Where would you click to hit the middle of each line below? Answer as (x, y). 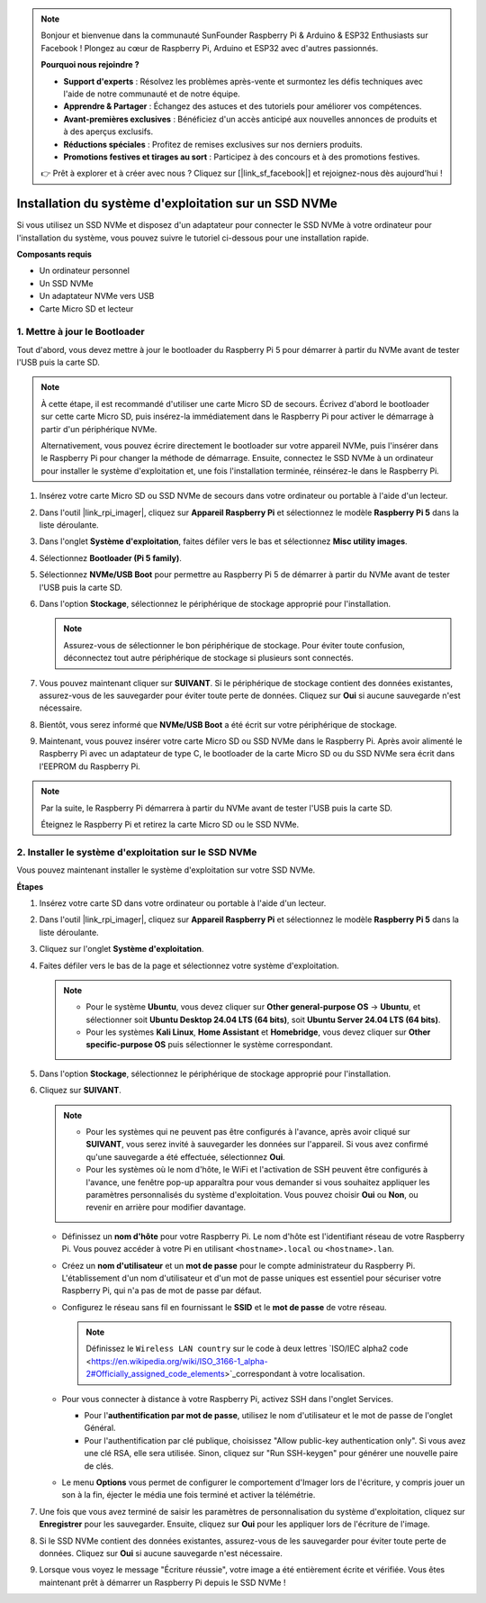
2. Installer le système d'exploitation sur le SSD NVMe (137, 852)
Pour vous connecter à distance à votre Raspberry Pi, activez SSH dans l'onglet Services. (227, 1399)
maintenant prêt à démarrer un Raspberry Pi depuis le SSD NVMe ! (162, 1582)
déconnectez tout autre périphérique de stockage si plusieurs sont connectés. (209, 658)
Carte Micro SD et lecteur (86, 308)
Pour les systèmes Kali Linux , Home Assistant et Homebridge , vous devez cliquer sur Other (258, 1032)
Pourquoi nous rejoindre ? (90, 65)
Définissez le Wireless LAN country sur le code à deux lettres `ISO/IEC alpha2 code (247, 1349)
